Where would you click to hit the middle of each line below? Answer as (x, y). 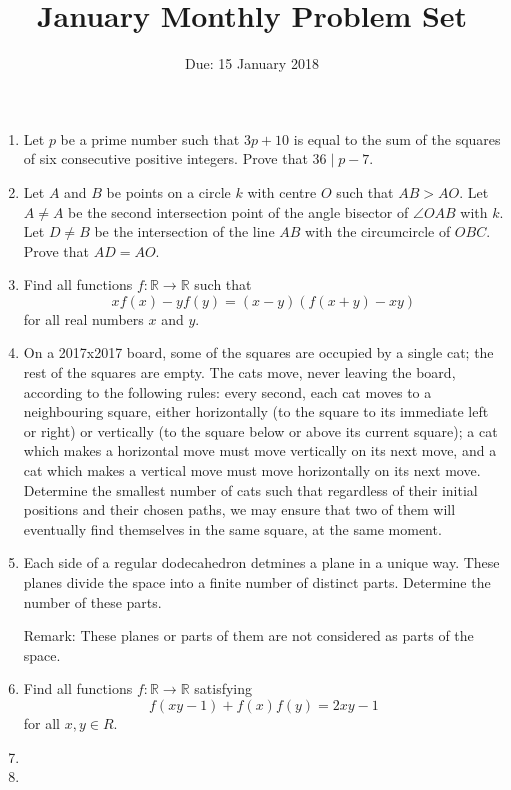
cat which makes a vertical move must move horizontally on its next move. (252, 470)
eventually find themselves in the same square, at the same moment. (232, 528)
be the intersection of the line (184, 231)
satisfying (223, 688)
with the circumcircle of (378, 231)
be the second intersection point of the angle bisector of (238, 211)
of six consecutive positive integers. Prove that (165, 158)
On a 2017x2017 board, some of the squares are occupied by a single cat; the (258, 352)
